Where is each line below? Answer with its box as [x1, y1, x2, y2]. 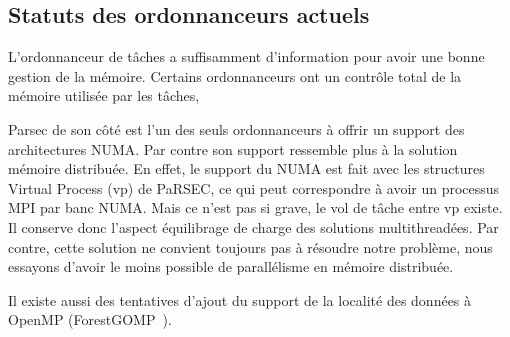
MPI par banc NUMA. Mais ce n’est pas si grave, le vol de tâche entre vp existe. [8, 197, 503, 218]
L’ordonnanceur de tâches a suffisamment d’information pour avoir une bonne [8, 46, 485, 67]
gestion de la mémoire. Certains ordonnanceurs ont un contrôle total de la [8, 65, 462, 86]
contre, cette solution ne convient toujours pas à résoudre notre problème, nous [8, 236, 493, 257]
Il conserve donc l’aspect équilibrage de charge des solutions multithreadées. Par [8, 216, 499, 237]
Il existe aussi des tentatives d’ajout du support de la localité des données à [8, 289, 472, 310]
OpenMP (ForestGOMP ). [8, 309, 172, 330]
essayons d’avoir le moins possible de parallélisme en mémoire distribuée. [8, 256, 454, 277]
